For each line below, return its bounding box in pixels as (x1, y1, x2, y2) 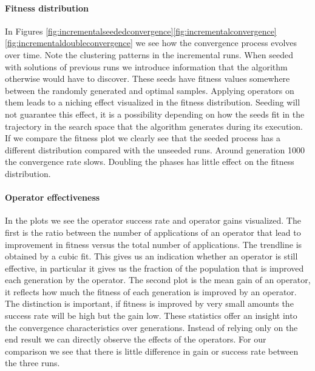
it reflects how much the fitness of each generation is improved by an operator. (5, 285, 297, 298)
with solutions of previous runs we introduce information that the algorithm (5, 60, 288, 73)
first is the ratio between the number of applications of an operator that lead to (5, 226, 301, 238)
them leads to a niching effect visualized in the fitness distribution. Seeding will (5, 96, 300, 109)
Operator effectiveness (5, 191, 100, 204)
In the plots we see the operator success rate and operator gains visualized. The (5, 214, 301, 227)
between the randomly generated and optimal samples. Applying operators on (5, 84, 294, 96)
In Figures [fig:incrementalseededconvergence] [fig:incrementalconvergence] (5, 24, 277, 37)
